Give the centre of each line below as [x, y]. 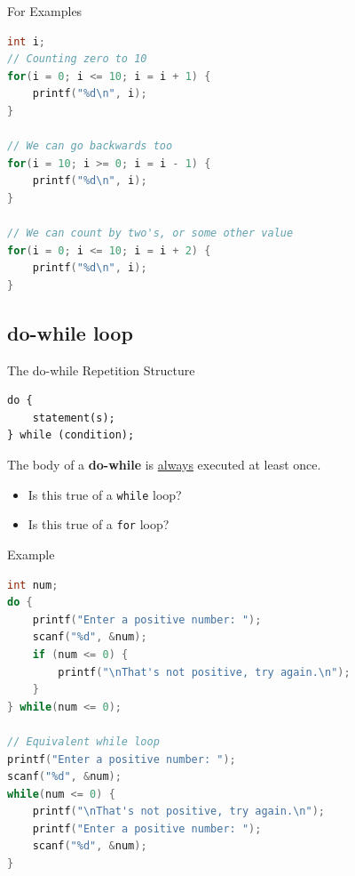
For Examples [45, 11]
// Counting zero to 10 [77, 59]
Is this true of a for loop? [99, 524]
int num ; [33, 585]
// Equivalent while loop [83, 741]
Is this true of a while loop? [105, 494]
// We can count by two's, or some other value [150, 233]
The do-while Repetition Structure [101, 370]
